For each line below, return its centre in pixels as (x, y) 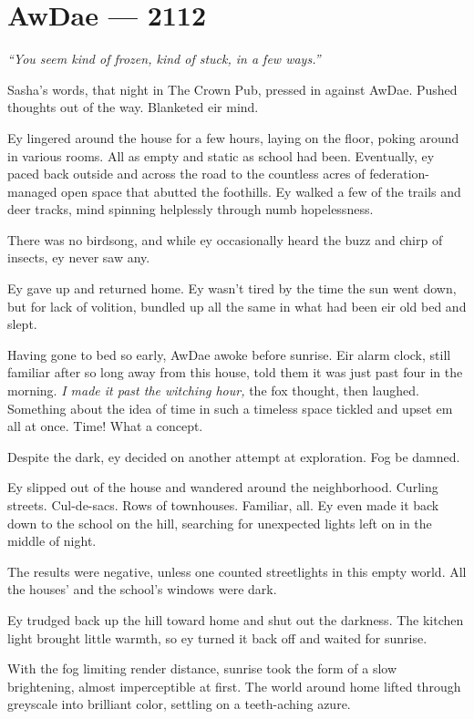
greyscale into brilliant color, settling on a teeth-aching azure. (179, 704)
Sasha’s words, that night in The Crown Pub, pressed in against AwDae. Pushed (232, 89)
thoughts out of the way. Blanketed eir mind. (133, 107)
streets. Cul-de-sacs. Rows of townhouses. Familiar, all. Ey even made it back (223, 505)
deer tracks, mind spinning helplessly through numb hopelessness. (191, 209)
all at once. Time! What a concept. (105, 426)
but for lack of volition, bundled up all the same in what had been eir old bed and (237, 306)
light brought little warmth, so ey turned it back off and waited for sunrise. (217, 637)
